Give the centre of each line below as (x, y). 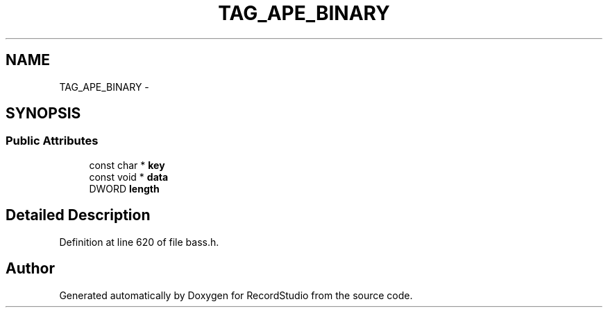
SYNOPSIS (43, 114)
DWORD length (124, 188)
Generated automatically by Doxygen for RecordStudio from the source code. (236, 295)
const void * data (129, 177)
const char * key (127, 165)
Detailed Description (78, 215)
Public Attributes (52, 141)
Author (30, 269)
